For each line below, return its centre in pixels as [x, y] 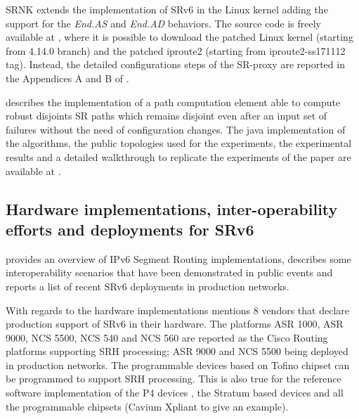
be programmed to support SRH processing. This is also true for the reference [174, 379]
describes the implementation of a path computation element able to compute [173, 102]
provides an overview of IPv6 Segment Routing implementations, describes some [178, 258]
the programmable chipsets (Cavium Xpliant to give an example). [147, 406]
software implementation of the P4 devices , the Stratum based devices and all [175, 393]
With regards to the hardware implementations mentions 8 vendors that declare [177, 310]
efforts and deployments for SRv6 [130, 229]
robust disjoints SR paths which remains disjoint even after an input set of [167, 116]
